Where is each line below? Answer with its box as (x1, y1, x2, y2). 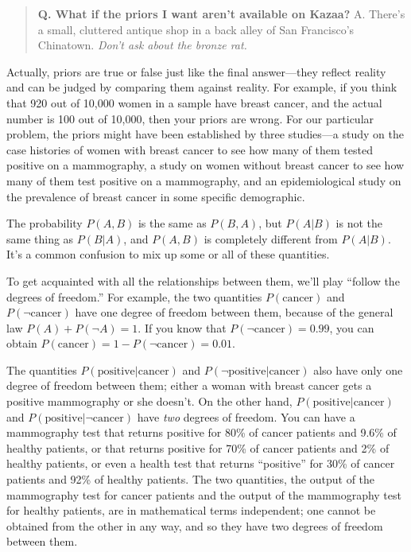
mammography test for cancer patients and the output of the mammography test (6, 486, 401, 503)
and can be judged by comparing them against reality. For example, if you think (6, 79, 397, 95)
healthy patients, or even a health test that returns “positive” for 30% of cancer (6, 455, 395, 472)
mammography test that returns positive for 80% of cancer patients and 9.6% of (6, 424, 397, 441)
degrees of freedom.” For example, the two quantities (6, 288, 262, 305)
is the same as (138, 215, 207, 231)
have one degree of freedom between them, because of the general (75, 304, 394, 321)
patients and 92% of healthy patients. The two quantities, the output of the (6, 471, 375, 488)
